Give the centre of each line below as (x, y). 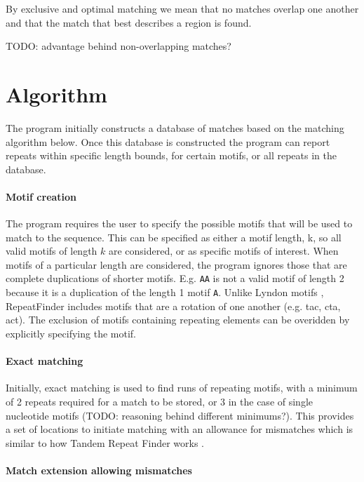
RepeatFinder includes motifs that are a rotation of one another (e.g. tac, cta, (173, 306)
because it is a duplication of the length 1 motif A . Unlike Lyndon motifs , (165, 292)
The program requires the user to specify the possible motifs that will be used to (179, 223)
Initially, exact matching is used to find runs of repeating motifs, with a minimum (182, 388)
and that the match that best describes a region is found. (129, 22)
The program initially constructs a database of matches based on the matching (175, 127)
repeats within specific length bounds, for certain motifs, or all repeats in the (171, 155)
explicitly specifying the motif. (71, 333)
